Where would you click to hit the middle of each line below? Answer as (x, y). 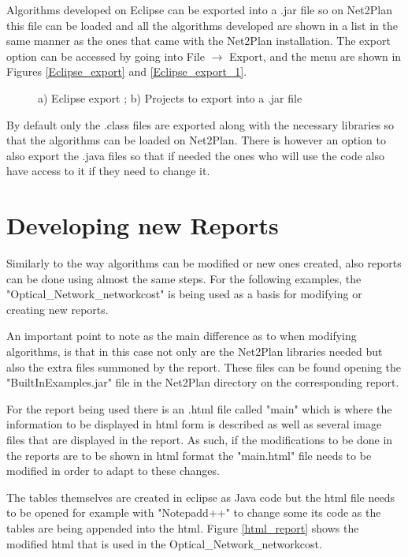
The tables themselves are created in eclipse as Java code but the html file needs (200, 497)
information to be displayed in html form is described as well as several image (194, 424)
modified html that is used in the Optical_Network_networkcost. (164, 543)
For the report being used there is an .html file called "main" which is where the (199, 408)
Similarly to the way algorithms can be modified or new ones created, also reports (204, 263)
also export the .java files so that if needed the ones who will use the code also (195, 155)
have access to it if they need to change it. (108, 171)
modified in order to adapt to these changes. (113, 471)
